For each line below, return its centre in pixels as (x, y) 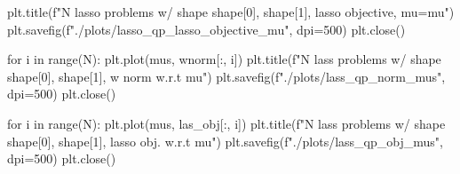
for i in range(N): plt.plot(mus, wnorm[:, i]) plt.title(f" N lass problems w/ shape (224, 59)
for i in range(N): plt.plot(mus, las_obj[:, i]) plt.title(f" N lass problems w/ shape (226, 123)
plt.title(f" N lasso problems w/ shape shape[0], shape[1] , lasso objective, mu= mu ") (231, 12)
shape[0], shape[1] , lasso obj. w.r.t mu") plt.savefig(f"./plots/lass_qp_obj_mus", (225, 141)
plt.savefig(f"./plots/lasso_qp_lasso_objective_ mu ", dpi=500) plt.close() (206, 29)
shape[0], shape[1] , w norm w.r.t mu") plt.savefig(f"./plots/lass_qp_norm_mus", (226, 76)
